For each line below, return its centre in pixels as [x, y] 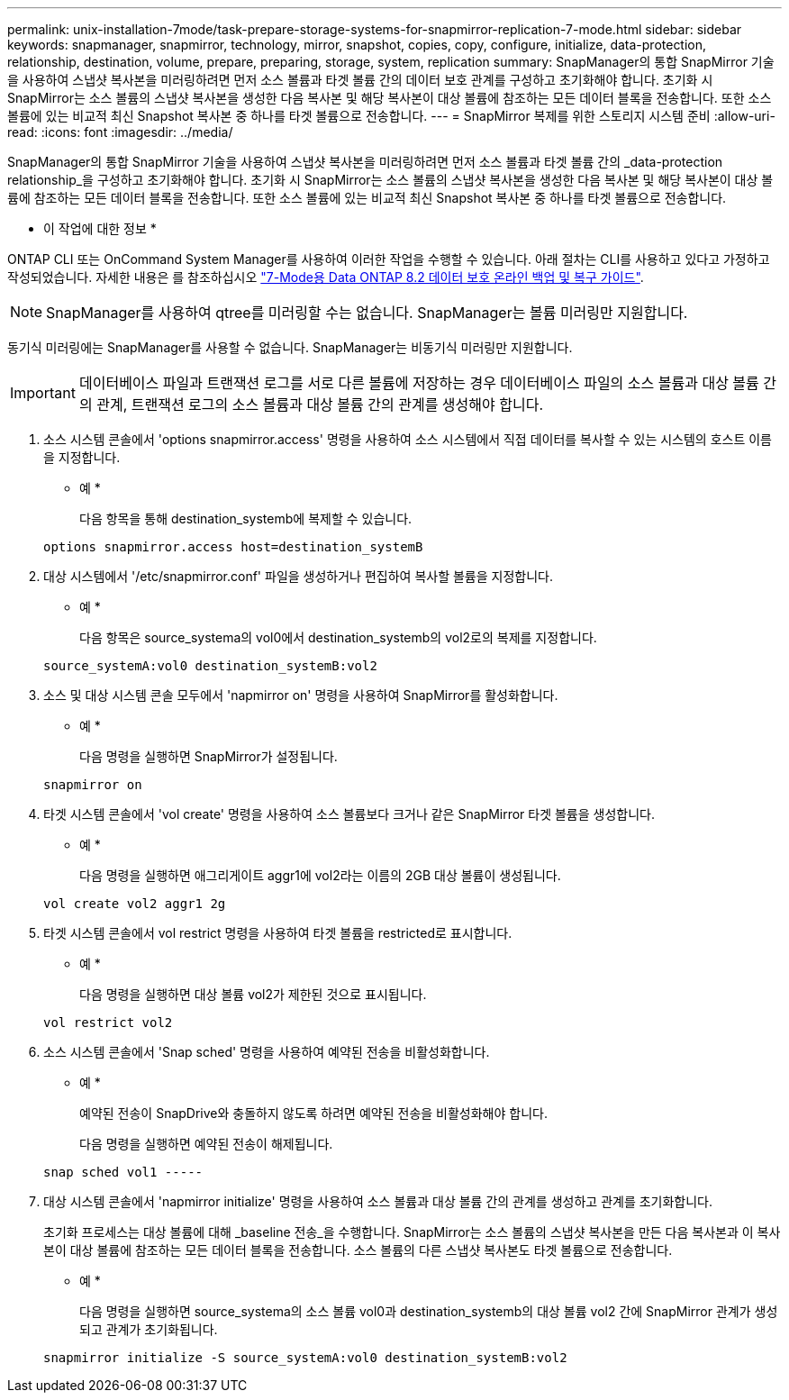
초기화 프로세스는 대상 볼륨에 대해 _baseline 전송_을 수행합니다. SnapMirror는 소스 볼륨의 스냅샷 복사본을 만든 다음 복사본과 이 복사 [412, 1232]
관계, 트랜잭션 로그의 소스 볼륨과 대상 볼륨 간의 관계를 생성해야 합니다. [320, 405]
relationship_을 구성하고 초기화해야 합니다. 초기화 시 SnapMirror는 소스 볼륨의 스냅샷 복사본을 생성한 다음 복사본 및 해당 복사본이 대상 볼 [390, 180]
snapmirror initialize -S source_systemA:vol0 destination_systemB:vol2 [305, 1358]
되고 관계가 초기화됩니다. [149, 1329]
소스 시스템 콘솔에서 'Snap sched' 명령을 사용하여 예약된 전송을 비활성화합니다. [267, 1052]
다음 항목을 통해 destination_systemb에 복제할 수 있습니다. [246, 518]
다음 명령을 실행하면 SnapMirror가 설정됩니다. [209, 756]
